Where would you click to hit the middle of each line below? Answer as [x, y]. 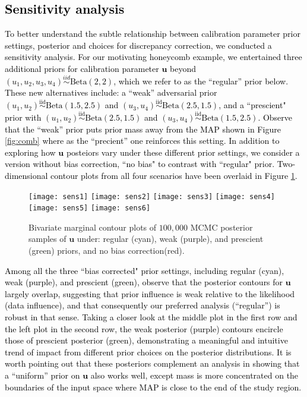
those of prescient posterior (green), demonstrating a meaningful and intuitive [146, 340]
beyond [183, 68]
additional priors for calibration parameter [82, 68]
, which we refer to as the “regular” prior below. [201, 81]
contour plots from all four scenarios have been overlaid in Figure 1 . [174, 175]
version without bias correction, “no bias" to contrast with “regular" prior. [140, 164]
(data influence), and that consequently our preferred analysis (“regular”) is [143, 305]
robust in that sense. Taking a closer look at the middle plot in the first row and [151, 317]
